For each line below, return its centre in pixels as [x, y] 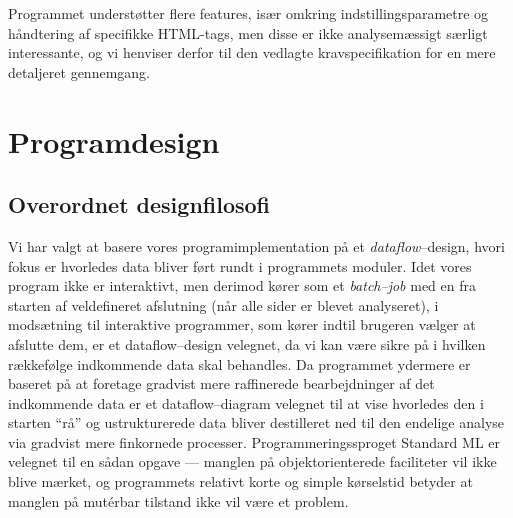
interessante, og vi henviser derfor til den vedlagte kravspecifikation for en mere [252, 52]
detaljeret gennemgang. [79, 71]
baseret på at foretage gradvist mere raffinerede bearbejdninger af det [221, 383]
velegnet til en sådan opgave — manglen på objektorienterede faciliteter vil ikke [252, 461]
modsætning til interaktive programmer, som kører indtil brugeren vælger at [242, 324]
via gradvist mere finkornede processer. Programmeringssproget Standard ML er [254, 441]
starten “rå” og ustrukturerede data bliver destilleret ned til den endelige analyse [256, 422]
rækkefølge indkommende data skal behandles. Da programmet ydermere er [239, 363]
